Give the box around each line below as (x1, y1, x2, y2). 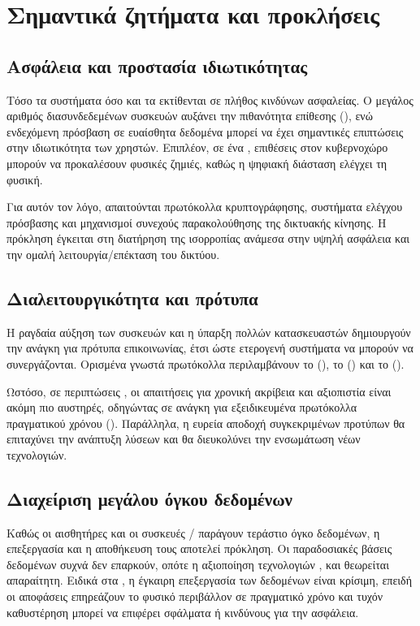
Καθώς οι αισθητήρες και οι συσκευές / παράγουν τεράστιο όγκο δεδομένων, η (6, 524, 380, 541)
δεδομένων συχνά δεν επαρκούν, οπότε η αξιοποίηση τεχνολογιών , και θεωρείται (6, 555, 389, 572)
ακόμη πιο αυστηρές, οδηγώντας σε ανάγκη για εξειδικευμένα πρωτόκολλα (6, 399, 357, 416)
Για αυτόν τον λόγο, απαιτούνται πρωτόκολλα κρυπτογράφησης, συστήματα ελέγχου (6, 198, 403, 215)
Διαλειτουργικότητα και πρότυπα (6, 285, 258, 310)
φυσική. (6, 171, 43, 188)
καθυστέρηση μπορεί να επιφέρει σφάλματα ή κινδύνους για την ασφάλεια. (6, 603, 359, 620)
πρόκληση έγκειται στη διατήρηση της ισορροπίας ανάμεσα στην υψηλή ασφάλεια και (6, 230, 410, 247)
